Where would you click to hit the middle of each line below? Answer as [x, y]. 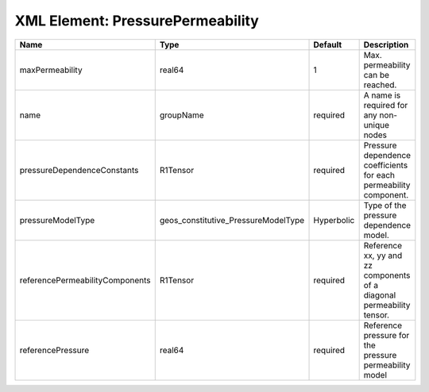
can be [376, 75]
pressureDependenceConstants [79, 170]
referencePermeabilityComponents [85, 280]
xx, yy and [383, 256]
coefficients [386, 165]
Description [386, 44]
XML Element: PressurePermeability [137, 21]
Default [328, 44]
